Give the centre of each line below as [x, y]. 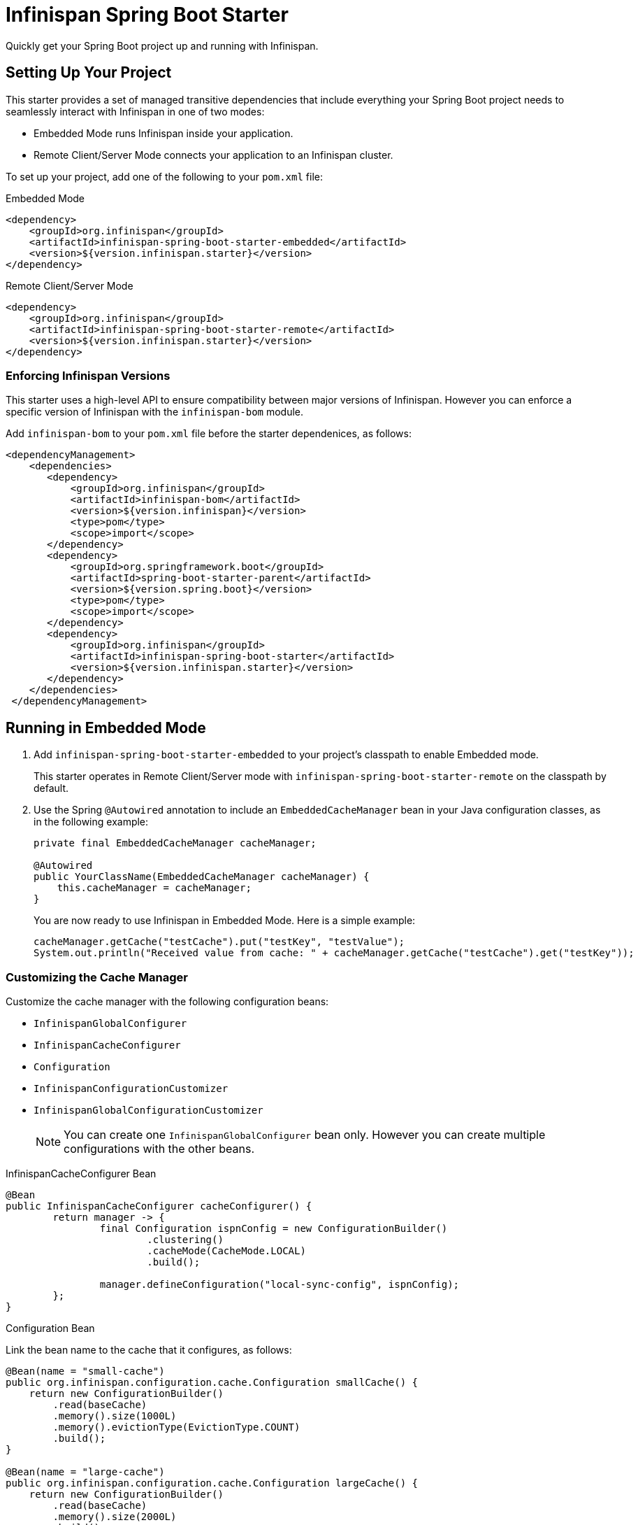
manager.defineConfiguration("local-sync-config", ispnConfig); [280, 1284]
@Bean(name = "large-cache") [85, 1471]
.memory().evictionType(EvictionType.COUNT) [176, 1427]
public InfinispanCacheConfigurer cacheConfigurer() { [159, 1206]
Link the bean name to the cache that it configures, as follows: [149, 1349]
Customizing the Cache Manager [97, 977]
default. [51, 788]
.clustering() [185, 1239]
